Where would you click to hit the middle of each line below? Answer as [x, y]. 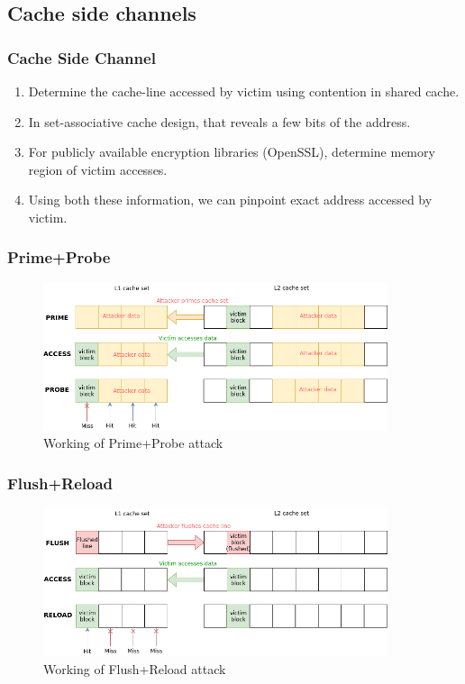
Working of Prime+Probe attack [133, 443]
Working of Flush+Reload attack [135, 668]
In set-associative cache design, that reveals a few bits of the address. [219, 121]
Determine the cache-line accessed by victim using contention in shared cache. [244, 91]
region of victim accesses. [98, 169]
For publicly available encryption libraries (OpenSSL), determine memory [232, 152]
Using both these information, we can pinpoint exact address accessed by [230, 200]
